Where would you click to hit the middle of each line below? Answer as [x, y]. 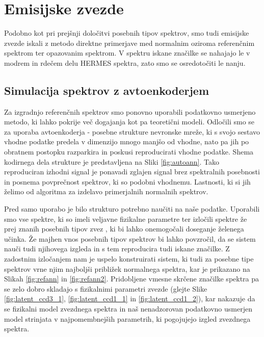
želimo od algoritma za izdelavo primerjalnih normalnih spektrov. [106, 191]
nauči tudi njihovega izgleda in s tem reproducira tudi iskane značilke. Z [117, 249]
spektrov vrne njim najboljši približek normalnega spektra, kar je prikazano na [127, 268]
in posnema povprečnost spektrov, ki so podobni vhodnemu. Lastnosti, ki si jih [127, 181]
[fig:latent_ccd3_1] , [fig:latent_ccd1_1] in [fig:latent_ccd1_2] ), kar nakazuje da [130, 299]
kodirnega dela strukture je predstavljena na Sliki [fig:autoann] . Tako [112, 161]
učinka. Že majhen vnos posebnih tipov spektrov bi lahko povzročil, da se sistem [130, 238]
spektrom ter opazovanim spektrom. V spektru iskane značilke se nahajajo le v [127, 53]
